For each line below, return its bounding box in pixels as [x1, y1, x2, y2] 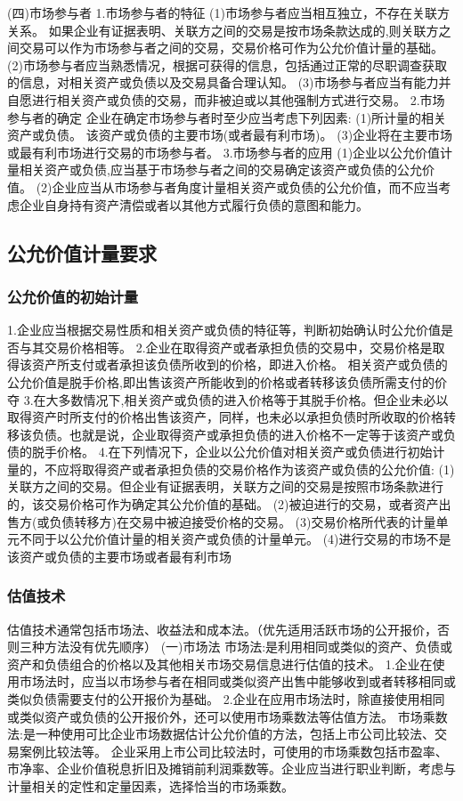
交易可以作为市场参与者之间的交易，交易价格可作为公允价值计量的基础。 [19, 38, 443, 57]
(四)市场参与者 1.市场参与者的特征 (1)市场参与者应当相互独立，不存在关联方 [7, 4, 450, 21]
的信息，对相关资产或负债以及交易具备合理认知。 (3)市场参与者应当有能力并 [7, 73, 451, 92]
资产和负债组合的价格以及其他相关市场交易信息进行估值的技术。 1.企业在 [7, 654, 433, 673]
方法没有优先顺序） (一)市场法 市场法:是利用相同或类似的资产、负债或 [44, 637, 453, 656]
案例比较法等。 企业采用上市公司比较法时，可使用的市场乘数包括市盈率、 [19, 741, 448, 760]
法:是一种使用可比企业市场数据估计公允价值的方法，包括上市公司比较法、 [7, 724, 435, 743]
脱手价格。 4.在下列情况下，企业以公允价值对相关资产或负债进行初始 [31, 442, 433, 461]
